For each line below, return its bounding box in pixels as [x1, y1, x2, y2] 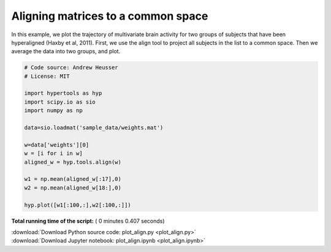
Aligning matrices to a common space [11, 9, 208, 23]
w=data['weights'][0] [24, 141, 89, 148]
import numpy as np [24, 107, 83, 114]
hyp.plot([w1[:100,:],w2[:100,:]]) [24, 201, 131, 208]
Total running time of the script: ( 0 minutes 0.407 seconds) [11, 217, 165, 224]
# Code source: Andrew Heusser [24, 64, 119, 71]
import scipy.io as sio [24, 98, 96, 105]
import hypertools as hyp [24, 90, 102, 97]
